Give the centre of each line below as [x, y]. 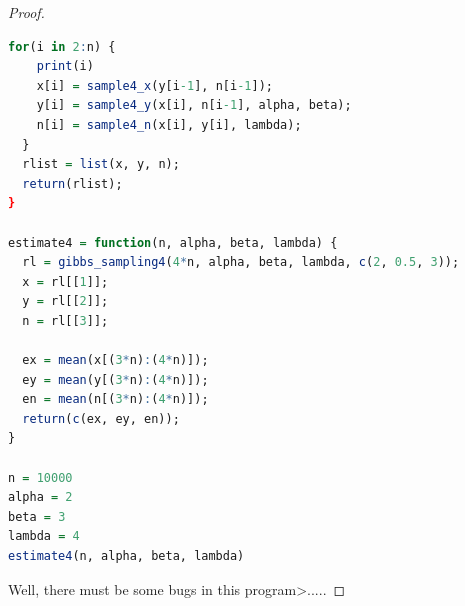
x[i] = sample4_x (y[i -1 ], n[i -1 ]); [154, 85]
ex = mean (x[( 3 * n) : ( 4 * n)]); [115, 360]
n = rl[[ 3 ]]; [65, 320]
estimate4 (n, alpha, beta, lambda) [126, 556]
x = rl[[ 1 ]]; [65, 281]
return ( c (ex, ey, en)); [101, 418]
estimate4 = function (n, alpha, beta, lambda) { [173, 242]
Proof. [26, 12]
